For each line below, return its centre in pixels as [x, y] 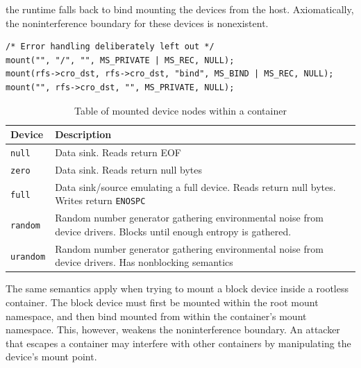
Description [83, 134]
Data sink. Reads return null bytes [129, 169]
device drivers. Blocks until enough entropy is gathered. [173, 231]
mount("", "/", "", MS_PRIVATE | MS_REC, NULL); [120, 60]
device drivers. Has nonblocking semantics [144, 262]
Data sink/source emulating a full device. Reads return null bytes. [195, 186]
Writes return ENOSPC [100, 200]
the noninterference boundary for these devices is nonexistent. [137, 23]
